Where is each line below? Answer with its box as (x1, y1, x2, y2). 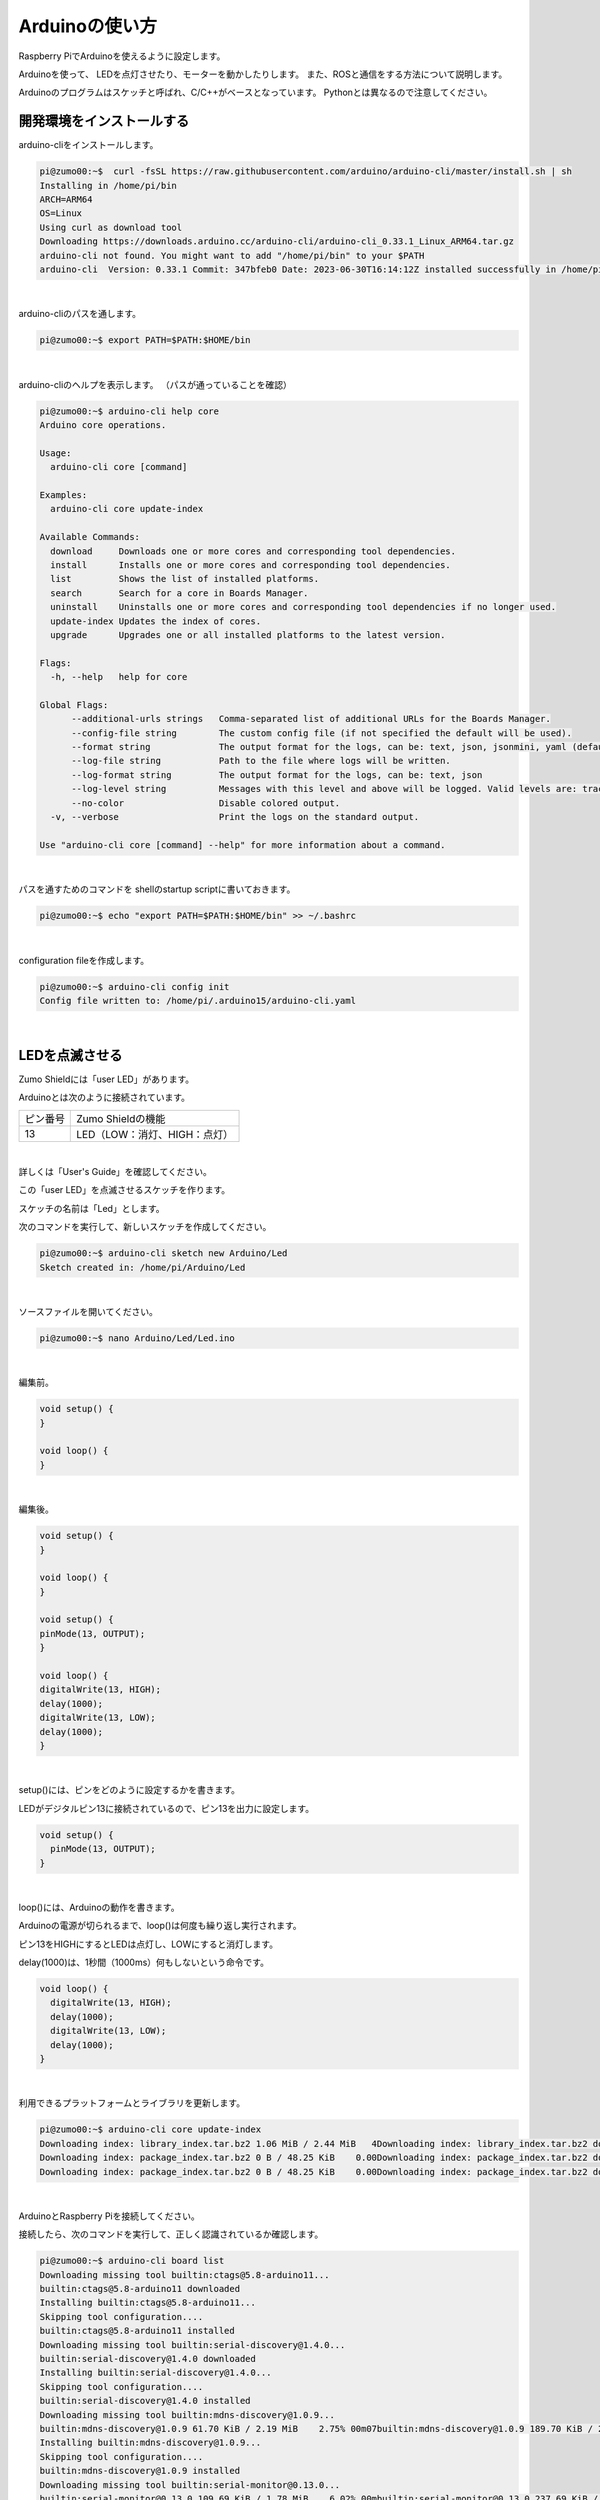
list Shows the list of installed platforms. (50, 573, 320, 585)
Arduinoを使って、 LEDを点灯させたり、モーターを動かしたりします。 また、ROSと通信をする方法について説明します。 (18, 68, 508, 80)
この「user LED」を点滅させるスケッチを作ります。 (18, 1184, 231, 1196)
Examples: (39, 490, 88, 501)
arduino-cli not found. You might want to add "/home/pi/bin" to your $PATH (39, 250, 425, 261)
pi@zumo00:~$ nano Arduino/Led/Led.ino (39, 1332, 235, 1344)
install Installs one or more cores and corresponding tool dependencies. (50, 559, 452, 570)
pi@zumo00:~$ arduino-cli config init (39, 981, 230, 992)
